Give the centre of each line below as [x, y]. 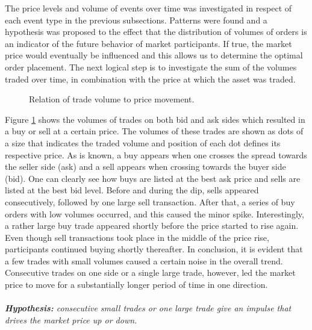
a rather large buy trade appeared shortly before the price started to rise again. [152, 226]
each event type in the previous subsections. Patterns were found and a [136, 20]
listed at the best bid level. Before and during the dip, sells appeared [132, 190]
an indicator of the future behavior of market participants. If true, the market [148, 43]
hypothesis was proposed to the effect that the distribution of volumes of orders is [156, 32]
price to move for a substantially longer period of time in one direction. [136, 285]
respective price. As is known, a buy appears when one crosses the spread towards [156, 154]
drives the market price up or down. [71, 319]
